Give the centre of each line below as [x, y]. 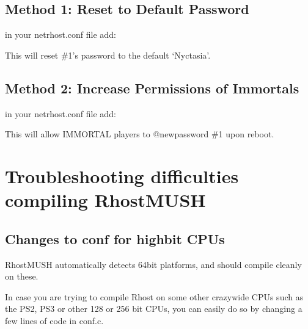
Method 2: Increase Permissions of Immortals [152, 88]
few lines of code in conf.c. [54, 320]
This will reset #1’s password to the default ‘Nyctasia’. [108, 55]
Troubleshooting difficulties [122, 175]
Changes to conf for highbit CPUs [115, 238]
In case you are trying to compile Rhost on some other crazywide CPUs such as [154, 296]
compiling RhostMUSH [105, 200]
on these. [22, 276]
